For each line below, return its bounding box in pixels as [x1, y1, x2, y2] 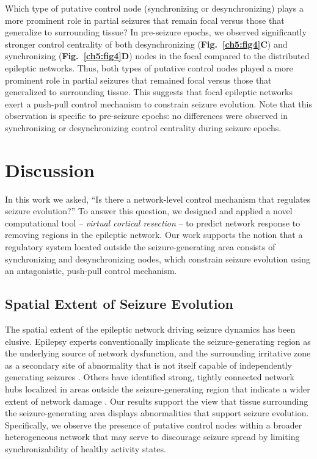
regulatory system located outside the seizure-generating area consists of [5, 240, 275, 253]
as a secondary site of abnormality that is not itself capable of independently [5, 358, 292, 371]
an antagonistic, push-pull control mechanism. [5, 264, 177, 277]
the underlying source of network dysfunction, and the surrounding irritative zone [5, 347, 311, 360]
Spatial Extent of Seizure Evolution [5, 294, 234, 313]
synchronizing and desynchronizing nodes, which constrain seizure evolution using [5, 252, 310, 265]
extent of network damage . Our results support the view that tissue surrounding [5, 394, 308, 407]
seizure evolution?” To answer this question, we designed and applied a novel [5, 204, 293, 217]
